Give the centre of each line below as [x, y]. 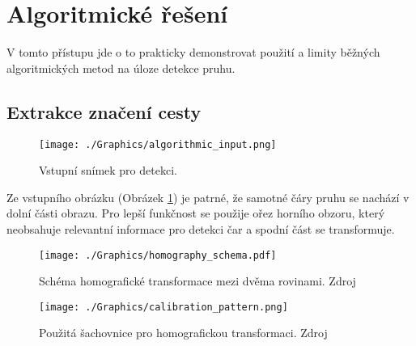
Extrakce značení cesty [104, 111]
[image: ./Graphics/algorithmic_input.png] [158, 144]
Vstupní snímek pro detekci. [108, 170]
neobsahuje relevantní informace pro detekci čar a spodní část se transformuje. [201, 228]
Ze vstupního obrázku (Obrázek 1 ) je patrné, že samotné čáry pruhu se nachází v [208, 197]
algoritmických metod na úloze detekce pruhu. [121, 68]
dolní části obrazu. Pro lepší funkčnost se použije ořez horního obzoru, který [196, 213]
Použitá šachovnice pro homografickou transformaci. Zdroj [183, 333]
